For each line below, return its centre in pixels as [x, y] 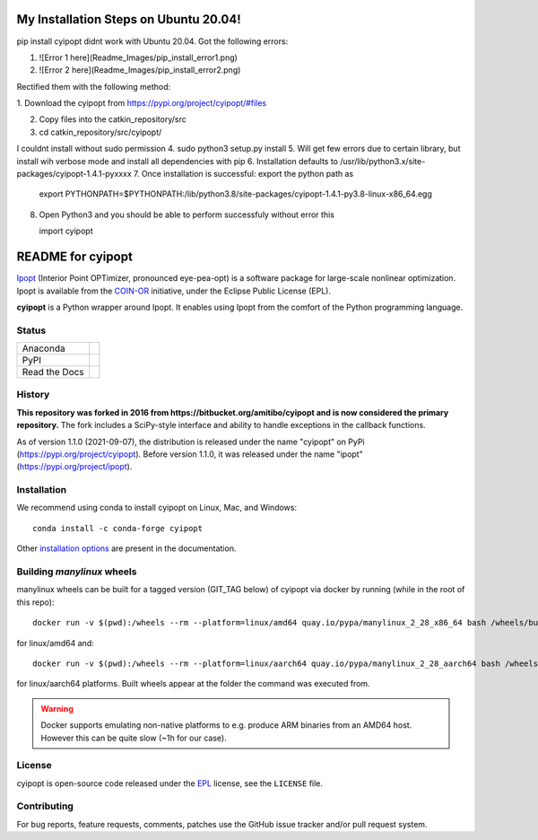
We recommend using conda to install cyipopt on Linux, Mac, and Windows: [157, 508]
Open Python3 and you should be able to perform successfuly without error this [187, 214]
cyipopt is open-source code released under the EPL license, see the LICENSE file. [169, 783]
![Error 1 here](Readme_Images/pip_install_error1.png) [138, 57]
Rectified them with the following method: [94, 86]
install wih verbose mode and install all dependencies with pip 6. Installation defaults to [177, 161]
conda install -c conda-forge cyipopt [118, 528]
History [33, 395]
